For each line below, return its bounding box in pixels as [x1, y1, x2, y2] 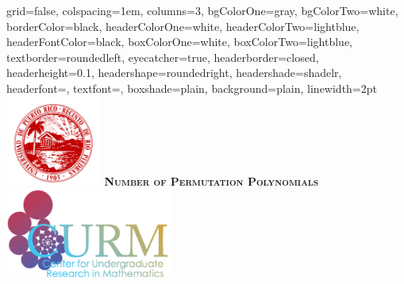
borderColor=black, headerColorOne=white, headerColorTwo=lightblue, [6, 17, 360, 34]
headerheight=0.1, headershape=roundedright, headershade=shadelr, [6, 64, 342, 81]
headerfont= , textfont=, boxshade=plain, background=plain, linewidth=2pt [6, 79, 377, 96]
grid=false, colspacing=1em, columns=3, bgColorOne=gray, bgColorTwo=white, [6, 2, 398, 18]
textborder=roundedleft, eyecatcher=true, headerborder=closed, [6, 48, 319, 65]
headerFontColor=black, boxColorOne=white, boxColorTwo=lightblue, [6, 33, 352, 50]
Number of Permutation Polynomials [104, 172, 319, 189]
